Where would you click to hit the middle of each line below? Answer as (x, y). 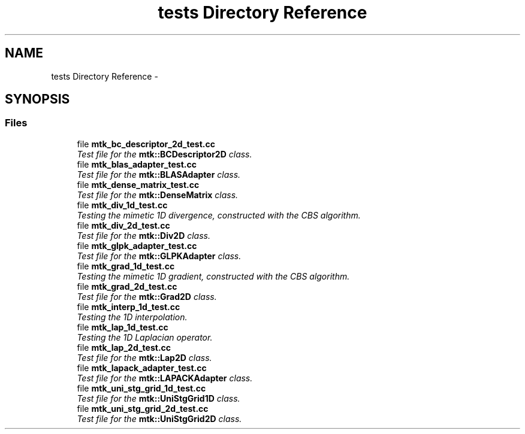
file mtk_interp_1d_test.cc (129, 306)
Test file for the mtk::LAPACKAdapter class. (165, 378)
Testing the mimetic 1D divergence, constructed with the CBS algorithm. (219, 215)
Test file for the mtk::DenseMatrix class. (158, 195)
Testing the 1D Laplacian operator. (145, 337)
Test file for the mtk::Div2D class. (144, 235)
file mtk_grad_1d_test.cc (126, 266)
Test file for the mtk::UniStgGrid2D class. (159, 418)
